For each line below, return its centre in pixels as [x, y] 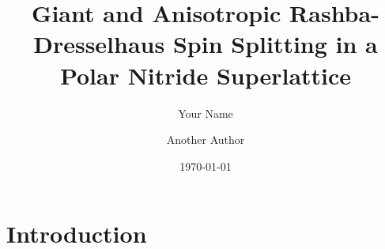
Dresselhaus [99, 44]
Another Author [206, 140]
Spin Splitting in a [275, 44]
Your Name [206, 113]
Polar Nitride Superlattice [206, 75]
